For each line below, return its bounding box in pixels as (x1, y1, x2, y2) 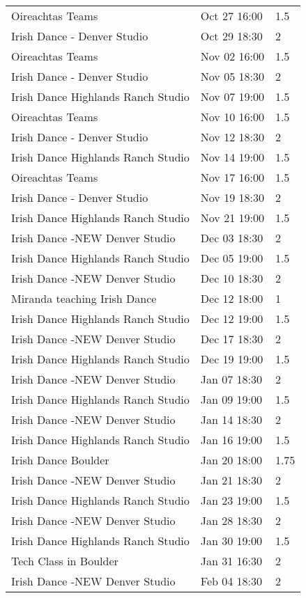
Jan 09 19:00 (200, 391, 263, 407)
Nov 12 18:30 (200, 129, 264, 145)
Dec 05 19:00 (200, 250, 263, 266)
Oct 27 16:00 (200, 8, 263, 24)
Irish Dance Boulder (11, 452, 109, 468)
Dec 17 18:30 (200, 331, 263, 347)
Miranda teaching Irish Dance (11, 290, 157, 306)
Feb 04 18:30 (200, 573, 263, 589)
